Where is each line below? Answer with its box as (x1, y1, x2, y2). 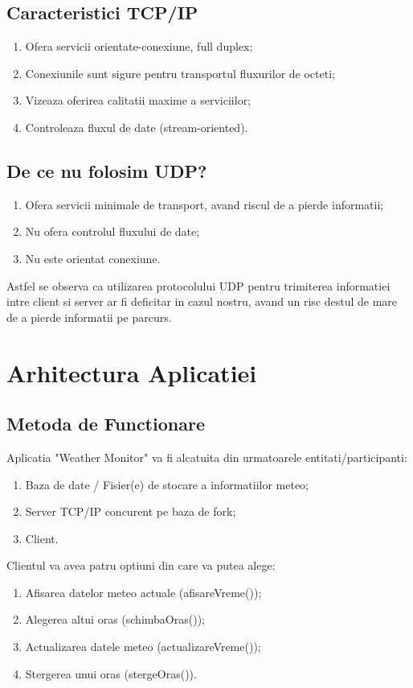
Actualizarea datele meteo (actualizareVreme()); (25, 638, 261, 655)
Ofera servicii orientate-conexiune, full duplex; (25, 38, 253, 55)
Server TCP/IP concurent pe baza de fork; (25, 503, 236, 520)
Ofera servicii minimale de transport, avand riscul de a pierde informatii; (25, 196, 384, 212)
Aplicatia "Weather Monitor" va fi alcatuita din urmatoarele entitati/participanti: (6, 448, 407, 465)
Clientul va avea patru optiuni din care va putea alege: (6, 557, 276, 574)
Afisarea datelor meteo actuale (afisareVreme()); (25, 583, 262, 600)
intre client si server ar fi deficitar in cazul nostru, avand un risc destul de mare (6, 293, 398, 310)
